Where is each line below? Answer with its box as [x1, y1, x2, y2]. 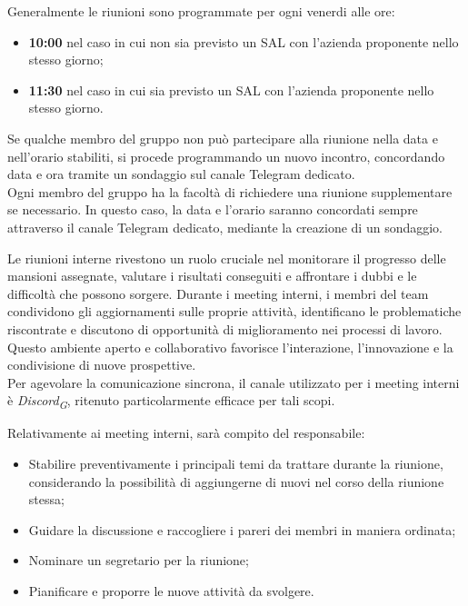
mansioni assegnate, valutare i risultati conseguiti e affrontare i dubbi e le [7, 266, 417, 285]
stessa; [28, 490, 65, 509]
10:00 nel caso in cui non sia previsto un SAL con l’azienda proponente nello [28, 32, 459, 51]
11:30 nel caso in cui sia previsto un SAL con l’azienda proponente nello [28, 80, 434, 99]
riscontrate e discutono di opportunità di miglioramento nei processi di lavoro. [7, 319, 443, 338]
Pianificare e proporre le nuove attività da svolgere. [28, 581, 314, 600]
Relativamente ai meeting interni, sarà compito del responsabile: [7, 423, 365, 442]
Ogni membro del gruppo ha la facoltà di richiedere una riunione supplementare [7, 182, 453, 201]
